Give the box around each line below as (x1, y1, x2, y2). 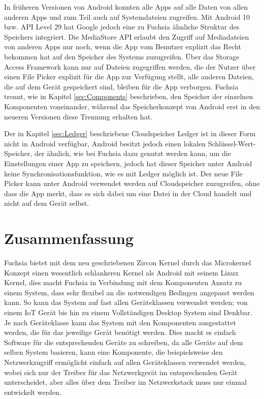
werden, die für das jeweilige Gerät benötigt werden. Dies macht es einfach (4, 327, 236, 337)
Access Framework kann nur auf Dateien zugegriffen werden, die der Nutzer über (4, 61, 256, 72)
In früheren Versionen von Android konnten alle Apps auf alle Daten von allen (4, 2, 248, 12)
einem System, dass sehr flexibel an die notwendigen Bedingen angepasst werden (4, 287, 254, 297)
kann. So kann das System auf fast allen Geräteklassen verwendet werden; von (4, 297, 248, 308)
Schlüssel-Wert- (208, 138, 256, 148)
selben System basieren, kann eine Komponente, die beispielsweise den (4, 347, 223, 357)
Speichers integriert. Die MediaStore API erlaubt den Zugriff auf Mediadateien (4, 31, 249, 42)
